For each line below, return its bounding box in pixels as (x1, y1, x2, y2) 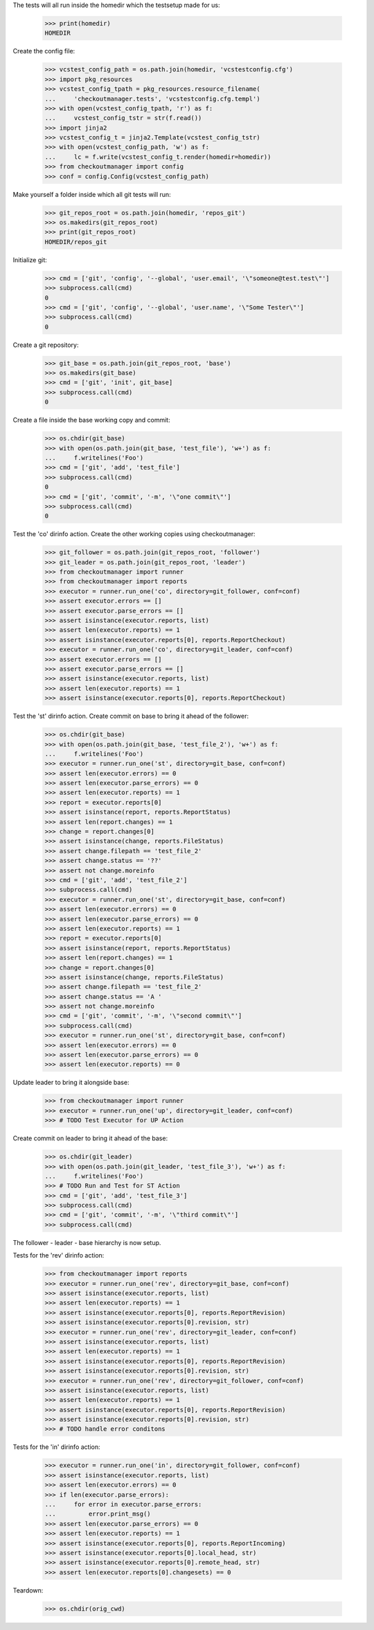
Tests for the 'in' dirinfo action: (12, 1443, 100, 1451)
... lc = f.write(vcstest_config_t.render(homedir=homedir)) (44, 153, 271, 161)
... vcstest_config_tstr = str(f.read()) (44, 114, 202, 122)
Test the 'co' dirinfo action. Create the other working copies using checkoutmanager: (12, 530, 256, 538)
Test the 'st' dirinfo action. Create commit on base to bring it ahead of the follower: (12, 712, 249, 721)
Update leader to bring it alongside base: (12, 1079, 130, 1087)
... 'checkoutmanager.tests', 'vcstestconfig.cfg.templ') (44, 94, 260, 103)
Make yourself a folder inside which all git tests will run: (12, 190, 171, 198)
